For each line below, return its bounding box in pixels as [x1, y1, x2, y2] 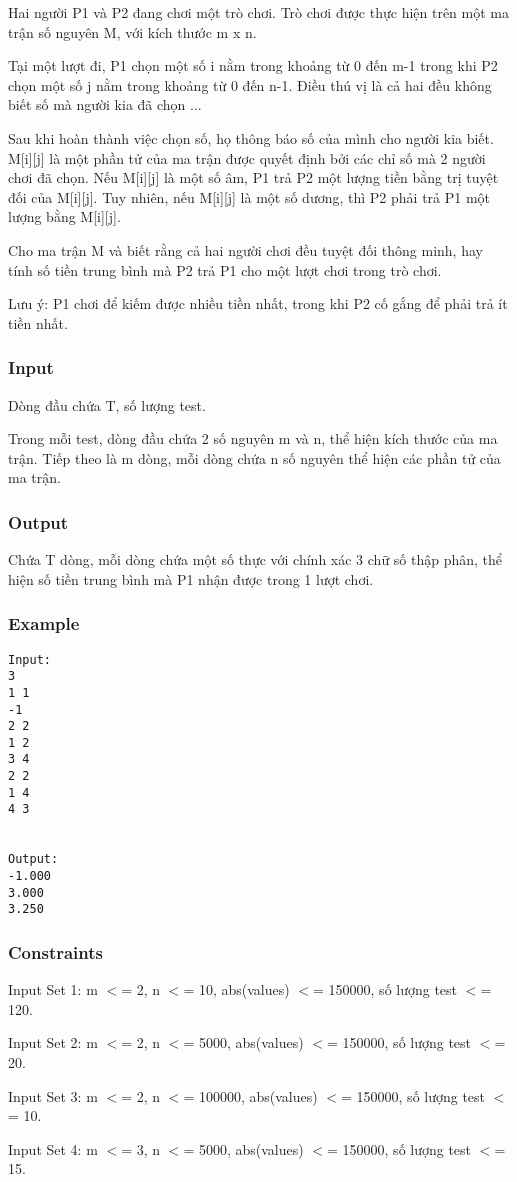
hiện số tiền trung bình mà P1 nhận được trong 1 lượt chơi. [8, 568, 374, 589]
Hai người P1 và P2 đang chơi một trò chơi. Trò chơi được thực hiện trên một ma [8, 2, 510, 22]
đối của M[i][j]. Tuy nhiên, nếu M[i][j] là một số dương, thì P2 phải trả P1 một [8, 186, 491, 207]
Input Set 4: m [8, 1138, 98, 1159]
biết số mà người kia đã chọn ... [8, 94, 202, 115]
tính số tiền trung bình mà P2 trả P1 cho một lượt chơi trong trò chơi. [8, 259, 442, 280]
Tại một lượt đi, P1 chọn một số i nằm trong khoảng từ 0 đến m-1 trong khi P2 [8, 55, 498, 76]
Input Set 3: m [8, 1085, 98, 1106]
